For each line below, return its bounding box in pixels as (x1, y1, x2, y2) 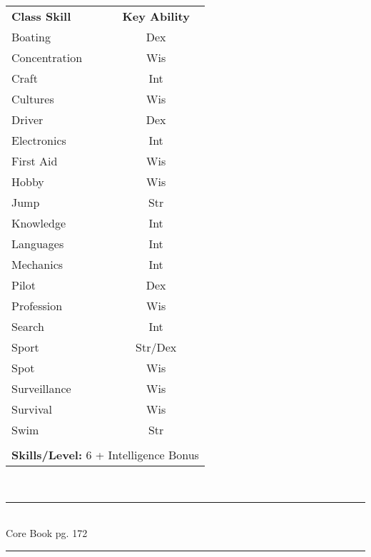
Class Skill (11, 8, 71, 24)
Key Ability (122, 8, 190, 24)
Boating (11, 29, 51, 45)
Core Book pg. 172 (6, 526, 88, 541)
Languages (11, 235, 64, 252)
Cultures (11, 91, 54, 107)
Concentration (11, 49, 83, 66)
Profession (11, 297, 63, 314)
